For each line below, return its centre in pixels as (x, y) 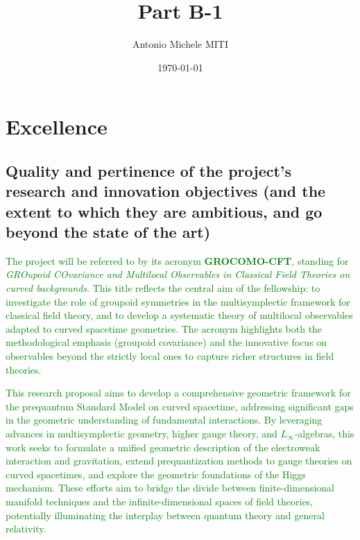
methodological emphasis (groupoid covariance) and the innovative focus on (166, 342)
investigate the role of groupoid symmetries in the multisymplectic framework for (178, 301)
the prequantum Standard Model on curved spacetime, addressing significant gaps (180, 406)
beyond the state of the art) (108, 232)
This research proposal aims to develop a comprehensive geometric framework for (178, 393)
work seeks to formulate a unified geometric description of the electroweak (163, 447)
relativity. (26, 529)
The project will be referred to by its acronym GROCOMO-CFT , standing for (177, 260)
